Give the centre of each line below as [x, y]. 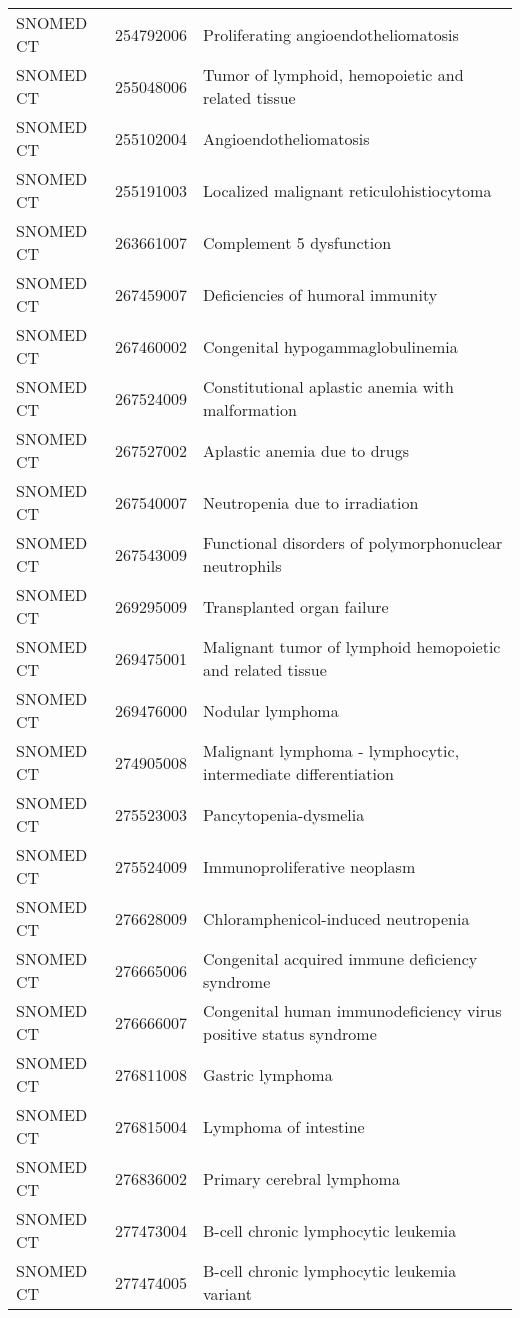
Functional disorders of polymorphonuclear [353, 542]
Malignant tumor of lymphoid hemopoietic [352, 646]
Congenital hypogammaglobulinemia [330, 346]
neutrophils [242, 565]
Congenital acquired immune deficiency [340, 958]
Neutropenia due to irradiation [311, 502]
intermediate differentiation [298, 773]
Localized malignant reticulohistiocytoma [347, 190]
